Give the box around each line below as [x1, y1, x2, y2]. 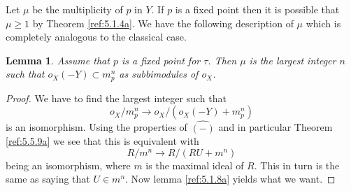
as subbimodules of [119, 66, 199, 81]
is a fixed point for [121, 52, 201, 67]
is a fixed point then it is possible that [175, 2, 340, 16]
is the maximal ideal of [145, 157, 244, 172]
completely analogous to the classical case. [6, 29, 187, 44]
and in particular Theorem [218, 120, 333, 134]
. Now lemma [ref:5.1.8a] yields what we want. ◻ [125, 171, 336, 186]
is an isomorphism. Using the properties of [6, 120, 187, 134]
